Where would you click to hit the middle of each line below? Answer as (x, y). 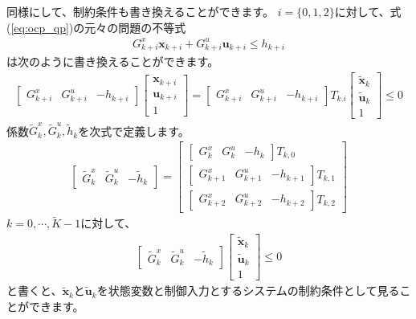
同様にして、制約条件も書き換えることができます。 (141, 11)
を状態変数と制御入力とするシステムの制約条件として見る (248, 290)
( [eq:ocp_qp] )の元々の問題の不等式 (96, 27)
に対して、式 (368, 11)
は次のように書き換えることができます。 (113, 61)
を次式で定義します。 (134, 131)
